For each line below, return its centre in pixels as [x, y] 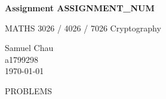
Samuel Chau [29, 48]
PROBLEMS [29, 90]
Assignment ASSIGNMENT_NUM [80, 8]
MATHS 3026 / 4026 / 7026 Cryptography [83, 28]
